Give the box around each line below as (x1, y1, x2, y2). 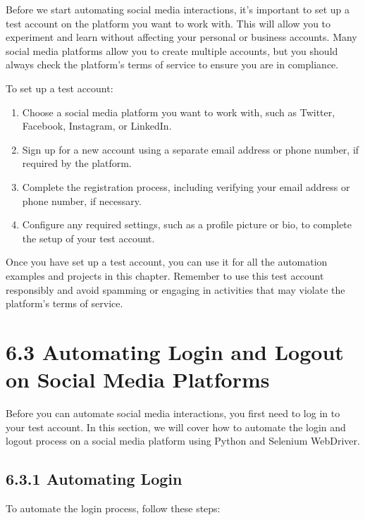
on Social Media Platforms (6, 365, 270, 394)
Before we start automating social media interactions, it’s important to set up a (6, 2, 349, 16)
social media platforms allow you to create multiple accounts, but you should (6, 43, 338, 58)
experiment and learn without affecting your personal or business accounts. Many (6, 30, 357, 44)
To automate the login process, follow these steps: (6, 500, 221, 515)
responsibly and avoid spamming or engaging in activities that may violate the (6, 282, 345, 297)
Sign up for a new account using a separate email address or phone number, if (22, 142, 359, 156)
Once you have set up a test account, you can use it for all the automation (6, 254, 328, 269)
